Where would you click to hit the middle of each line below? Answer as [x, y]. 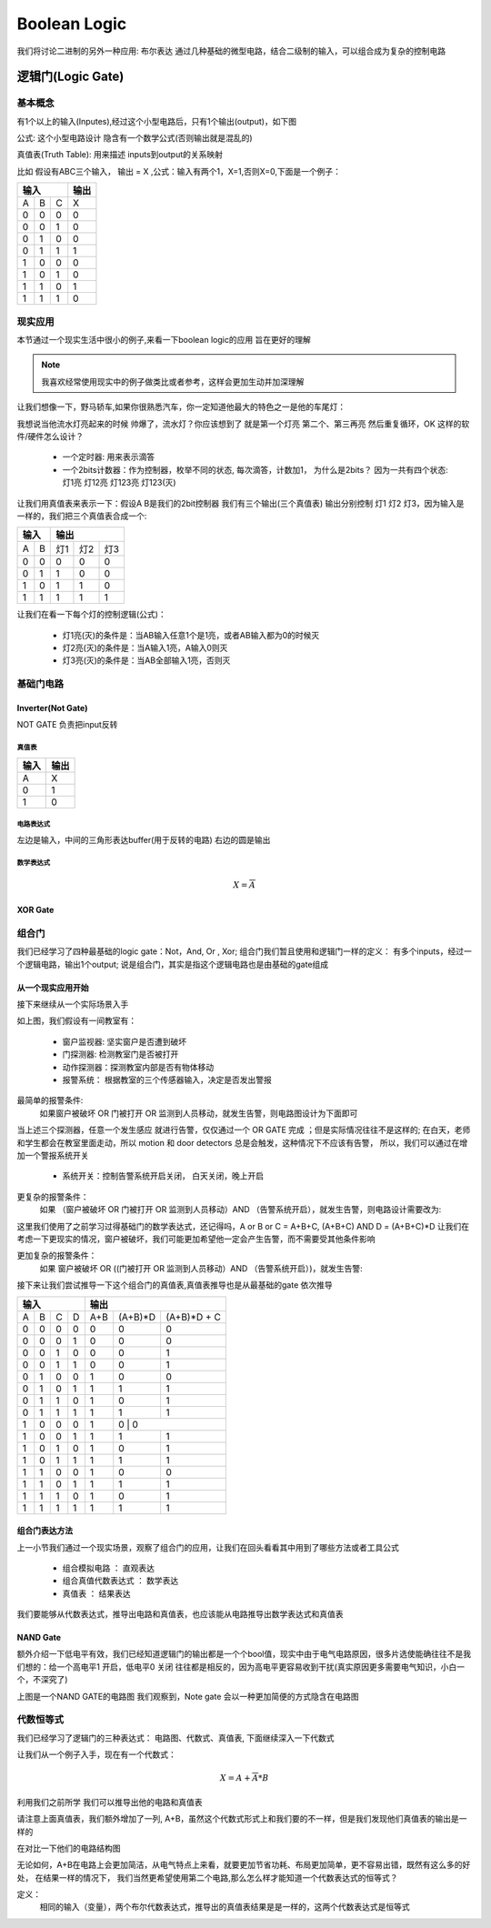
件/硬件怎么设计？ [50, 436]
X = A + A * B [244, 1778]
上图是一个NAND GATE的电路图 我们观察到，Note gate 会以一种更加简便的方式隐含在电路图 [188, 1696]
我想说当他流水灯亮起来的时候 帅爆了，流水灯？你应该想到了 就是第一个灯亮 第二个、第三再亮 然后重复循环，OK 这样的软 [243, 424]
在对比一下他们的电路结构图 [69, 1848]
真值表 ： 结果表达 [96, 1593]
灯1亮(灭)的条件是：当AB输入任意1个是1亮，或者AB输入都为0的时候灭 [191, 635]
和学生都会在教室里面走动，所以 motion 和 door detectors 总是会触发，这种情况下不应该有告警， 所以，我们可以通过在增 [242, 1142]
